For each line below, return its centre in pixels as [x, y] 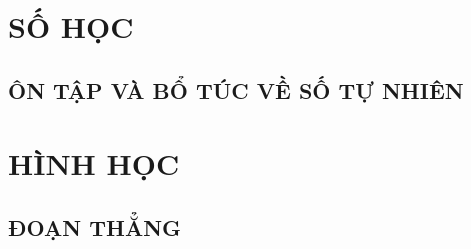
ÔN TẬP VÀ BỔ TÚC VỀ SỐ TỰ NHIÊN [236, 89]
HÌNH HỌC [94, 163]
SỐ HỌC [71, 26]
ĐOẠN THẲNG [95, 226]
